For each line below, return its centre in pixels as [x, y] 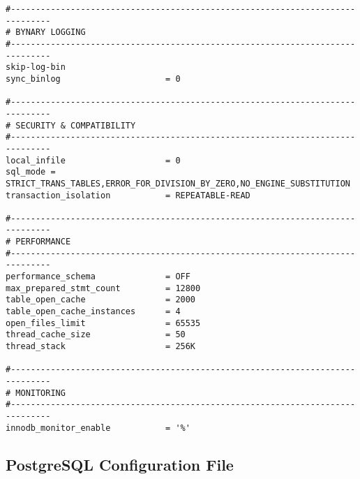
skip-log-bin [36, 67]
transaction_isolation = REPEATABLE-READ [128, 195]
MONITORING [40, 393]
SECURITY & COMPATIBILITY [76, 125]
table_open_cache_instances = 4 [93, 312]
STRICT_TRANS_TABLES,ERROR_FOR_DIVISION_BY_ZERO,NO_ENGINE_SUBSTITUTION [178, 183]
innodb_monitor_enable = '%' [98, 428]
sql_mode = [31, 172]
